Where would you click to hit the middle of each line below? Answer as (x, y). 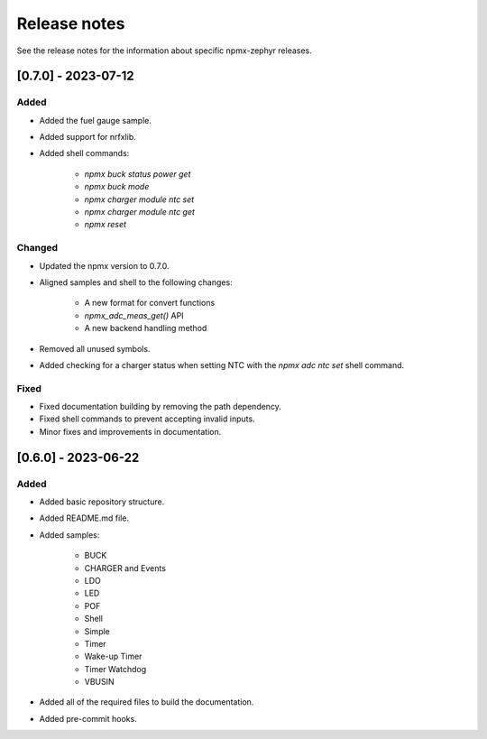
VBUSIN (99, 682)
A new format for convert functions (150, 303)
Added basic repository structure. (102, 502)
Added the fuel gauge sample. (96, 120)
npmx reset (105, 225)
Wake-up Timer (113, 656)
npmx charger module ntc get (140, 212)
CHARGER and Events (125, 568)
